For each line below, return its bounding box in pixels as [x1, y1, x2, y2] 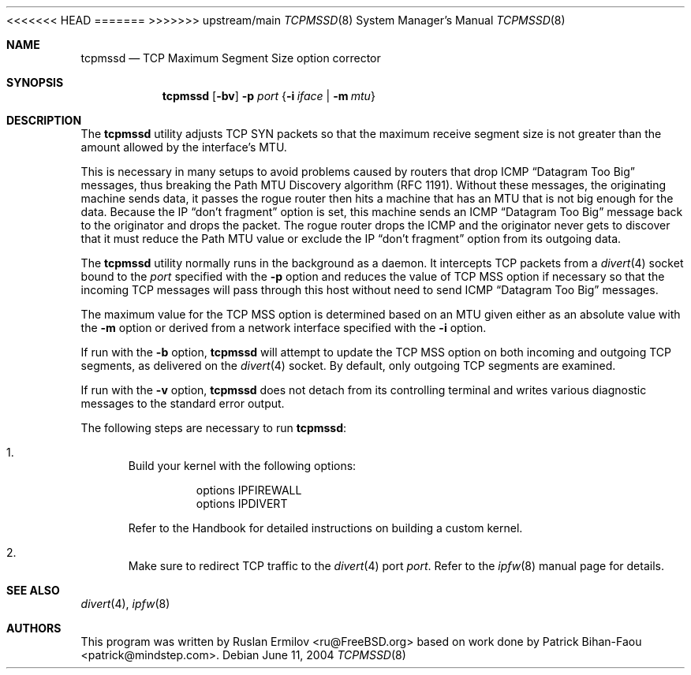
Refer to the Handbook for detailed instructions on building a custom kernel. [128, 521, 523, 535]
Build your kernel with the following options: [128, 459, 357, 472]
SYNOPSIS [6, 76, 64, 89]
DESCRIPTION [6, 114, 82, 127]
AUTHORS [6, 621, 62, 635]
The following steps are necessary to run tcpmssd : [80, 421, 347, 434]
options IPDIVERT [196, 497, 288, 510]
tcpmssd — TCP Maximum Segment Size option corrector [80, 51, 381, 65]
